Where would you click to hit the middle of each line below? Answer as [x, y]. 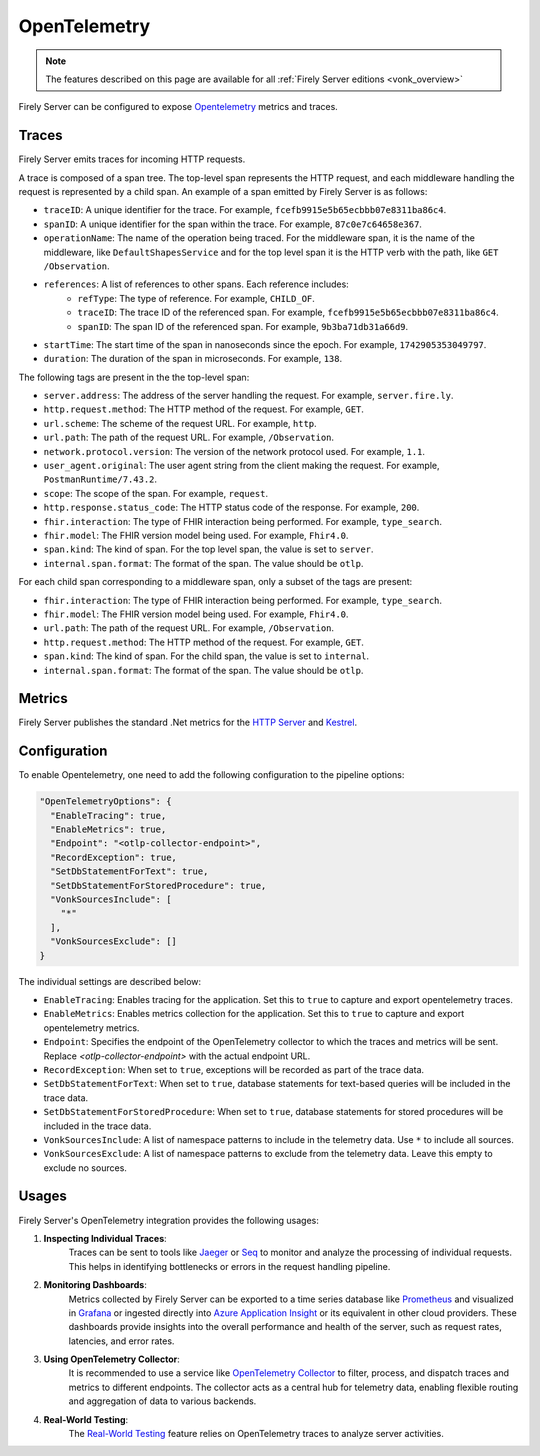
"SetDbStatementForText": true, [129, 871]
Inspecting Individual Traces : [105, 1238]
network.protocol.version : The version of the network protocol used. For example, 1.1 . [234, 451]
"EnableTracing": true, [108, 815]
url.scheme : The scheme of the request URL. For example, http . [180, 423]
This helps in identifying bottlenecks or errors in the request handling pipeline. [229, 1266]
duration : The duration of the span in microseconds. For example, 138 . [193, 359]
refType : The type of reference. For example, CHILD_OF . [196, 298]
